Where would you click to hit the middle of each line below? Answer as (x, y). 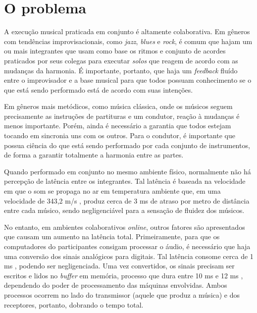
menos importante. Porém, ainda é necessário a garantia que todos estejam (118, 126)
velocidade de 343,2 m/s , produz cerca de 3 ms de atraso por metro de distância (127, 200)
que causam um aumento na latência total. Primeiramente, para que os (112, 236)
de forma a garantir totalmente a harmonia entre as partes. (94, 155)
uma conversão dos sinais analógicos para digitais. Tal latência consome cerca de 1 (129, 256)
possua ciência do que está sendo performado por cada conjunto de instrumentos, (127, 145)
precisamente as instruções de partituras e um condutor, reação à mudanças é (122, 116)
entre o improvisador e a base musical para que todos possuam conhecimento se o (128, 80)
